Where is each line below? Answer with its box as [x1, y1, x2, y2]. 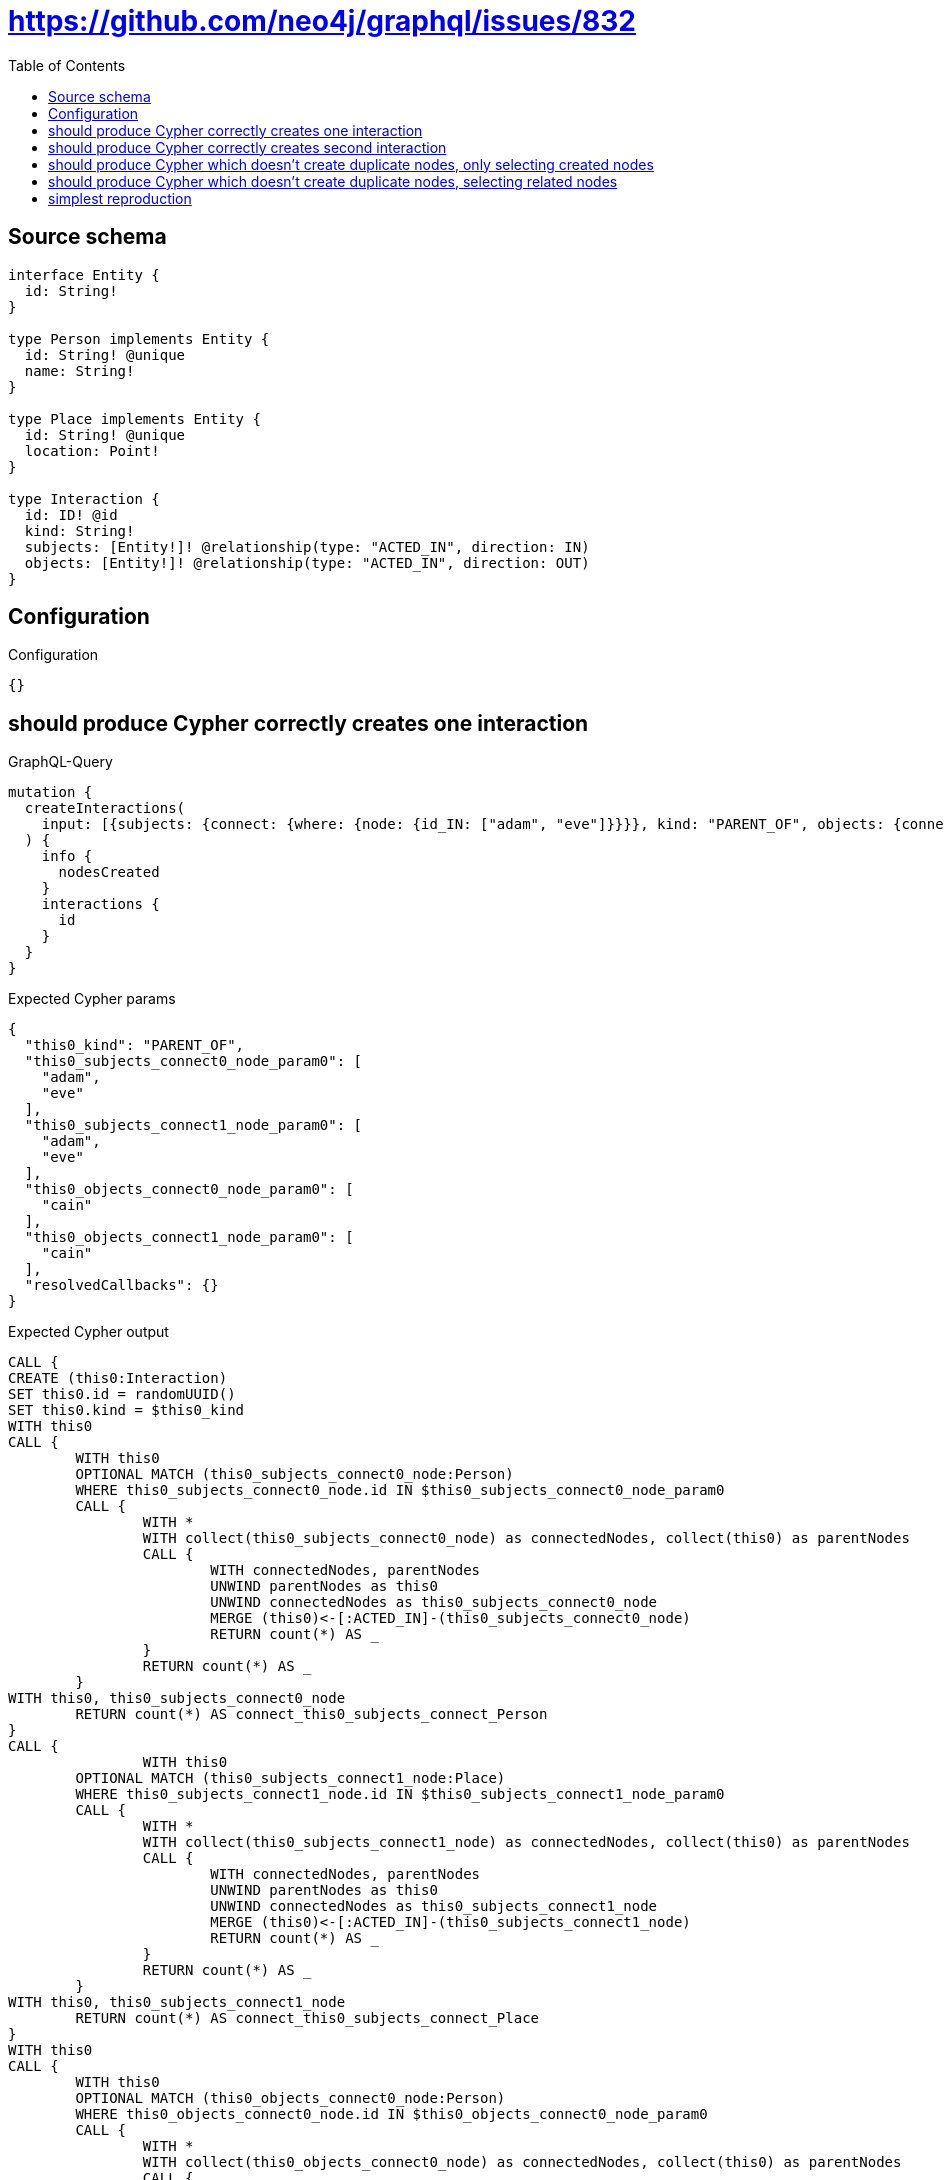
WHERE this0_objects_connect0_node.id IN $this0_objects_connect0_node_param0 [75, 2106, 708, 2123]
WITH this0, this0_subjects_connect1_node [8, 1994, 346, 2011]
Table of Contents [8, 56, 126, 74]
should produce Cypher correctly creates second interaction [48, 138, 447, 156]
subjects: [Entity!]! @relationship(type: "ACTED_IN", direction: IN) [24, 538, 590, 555]
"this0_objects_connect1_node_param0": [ [24, 1229, 354, 1246]
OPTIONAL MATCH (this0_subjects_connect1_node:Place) [75, 1770, 506, 1787]
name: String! [24, 362, 135, 379]
